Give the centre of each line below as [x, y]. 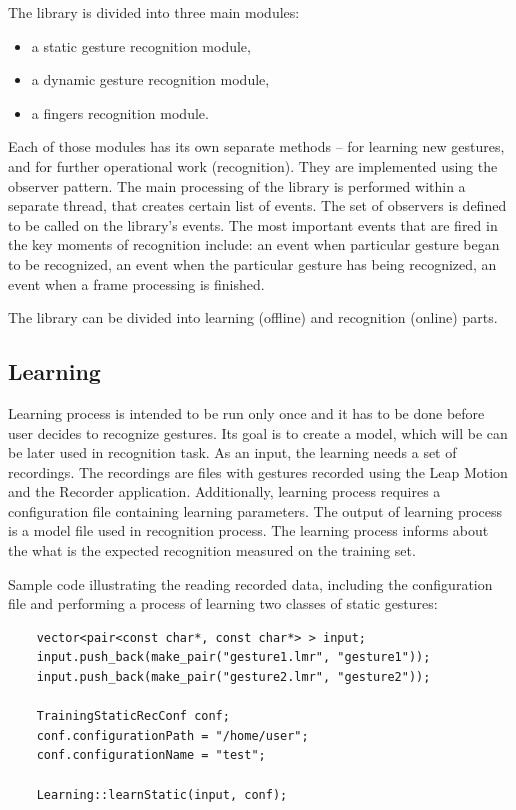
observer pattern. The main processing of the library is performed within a [237, 185]
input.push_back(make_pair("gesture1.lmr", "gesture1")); [233, 657]
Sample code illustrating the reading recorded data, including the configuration [250, 583]
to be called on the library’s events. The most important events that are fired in [253, 224]
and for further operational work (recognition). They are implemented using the [253, 165]
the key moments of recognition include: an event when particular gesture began [254, 244]
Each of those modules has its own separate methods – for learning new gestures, [256, 146]
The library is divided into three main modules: [154, 12]
